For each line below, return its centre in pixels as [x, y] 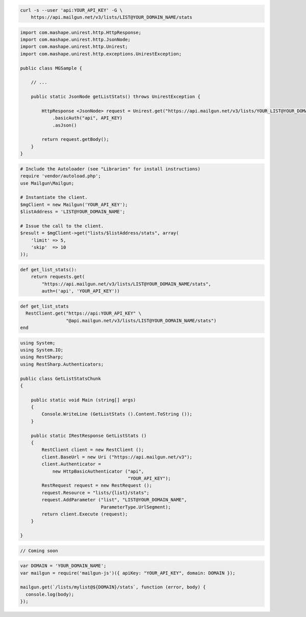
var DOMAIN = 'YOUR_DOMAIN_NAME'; [63, 566]
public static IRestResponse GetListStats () [89, 435]
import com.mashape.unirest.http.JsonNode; [75, 39]
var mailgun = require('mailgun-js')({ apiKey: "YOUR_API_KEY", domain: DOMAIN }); [128, 573]
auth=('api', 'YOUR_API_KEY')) [81, 291]
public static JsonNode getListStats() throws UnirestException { [116, 97]
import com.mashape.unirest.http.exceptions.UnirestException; [101, 54]
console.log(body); [50, 594]
